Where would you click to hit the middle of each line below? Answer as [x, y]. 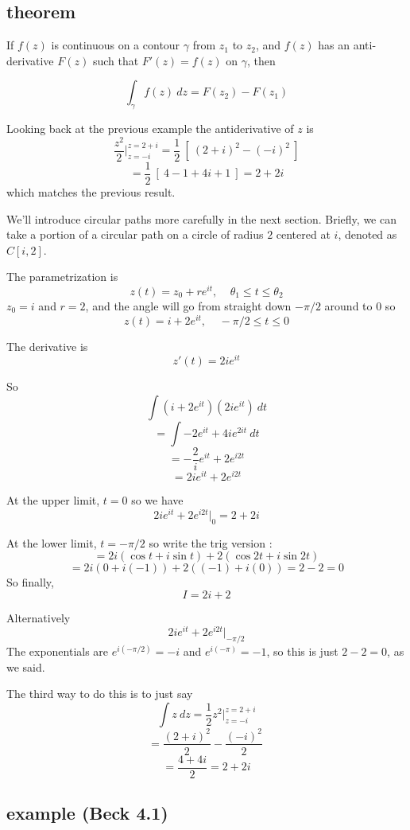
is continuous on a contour [116, 45]
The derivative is [47, 346]
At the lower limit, [52, 542]
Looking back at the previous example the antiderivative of [150, 129]
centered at [303, 234]
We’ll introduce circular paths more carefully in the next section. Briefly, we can [201, 218]
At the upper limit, [53, 500]
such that [116, 60]
